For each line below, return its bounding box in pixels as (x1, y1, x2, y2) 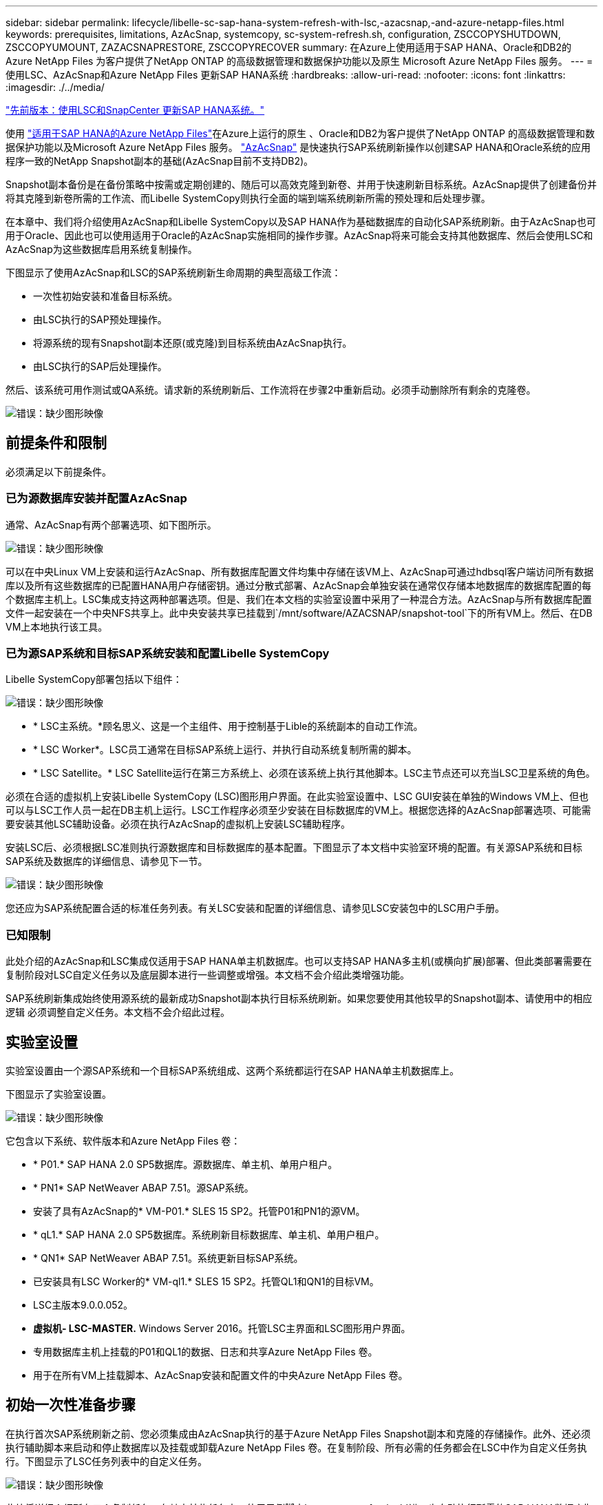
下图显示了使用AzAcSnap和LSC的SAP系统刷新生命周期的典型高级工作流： (6, 267, 341, 278)
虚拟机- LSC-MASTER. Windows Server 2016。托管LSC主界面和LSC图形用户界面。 (33, 1322, 411, 1334)
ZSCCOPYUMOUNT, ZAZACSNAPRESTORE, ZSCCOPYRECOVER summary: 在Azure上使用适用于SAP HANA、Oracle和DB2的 (6, 41, 572, 53)
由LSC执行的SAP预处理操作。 (33, 314, 167, 325)
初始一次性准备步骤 (6, 1396, 136, 1414)
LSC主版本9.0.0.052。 (33, 1298, 134, 1311)
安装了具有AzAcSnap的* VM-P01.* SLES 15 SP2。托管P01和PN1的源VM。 (33, 1205, 366, 1217)
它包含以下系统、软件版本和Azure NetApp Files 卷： (6, 1134, 241, 1147)
